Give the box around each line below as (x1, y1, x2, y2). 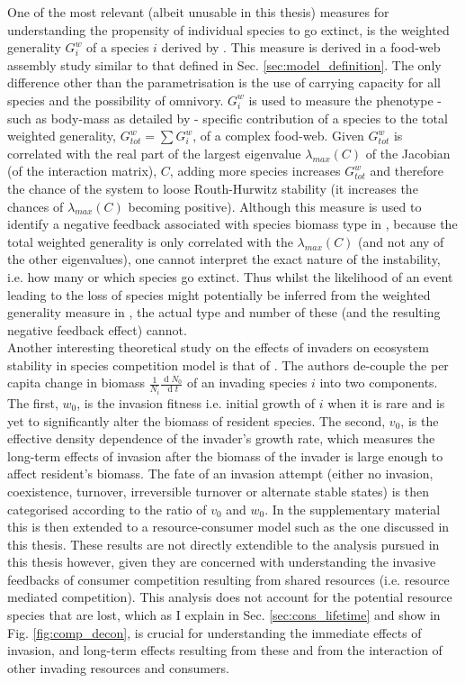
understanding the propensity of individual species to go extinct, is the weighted (7, 20, 450, 39)
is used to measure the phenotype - (248, 90, 442, 109)
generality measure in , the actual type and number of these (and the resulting (7, 303, 441, 322)
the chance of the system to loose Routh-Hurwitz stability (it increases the (7, 178, 418, 197)
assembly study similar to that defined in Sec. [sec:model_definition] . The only (7, 55, 442, 74)
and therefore (370, 161, 443, 180)
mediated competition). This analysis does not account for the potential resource (7, 587, 452, 606)
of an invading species (187, 373, 308, 392)
